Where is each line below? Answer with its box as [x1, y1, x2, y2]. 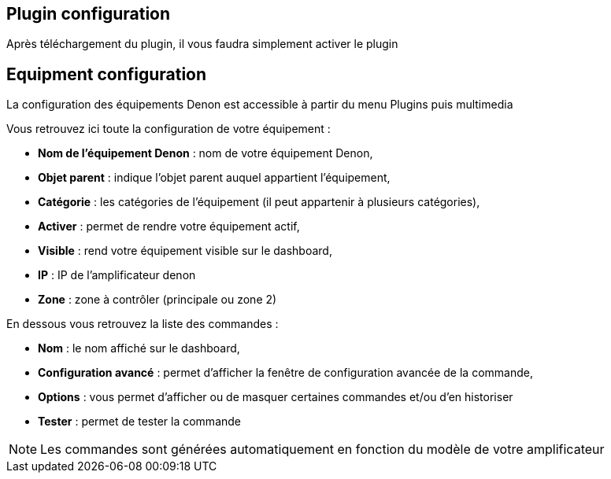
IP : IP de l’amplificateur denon [38, 268, 196, 282]
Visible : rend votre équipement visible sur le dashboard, [38, 244, 332, 258]
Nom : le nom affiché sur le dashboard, [38, 341, 240, 356]
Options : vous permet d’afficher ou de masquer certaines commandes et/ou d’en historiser [38, 390, 513, 404]
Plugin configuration [6, 4, 171, 24]
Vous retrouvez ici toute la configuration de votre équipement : [6, 122, 331, 136]
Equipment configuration [6, 64, 207, 84]
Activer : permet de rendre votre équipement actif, [38, 219, 300, 234]
